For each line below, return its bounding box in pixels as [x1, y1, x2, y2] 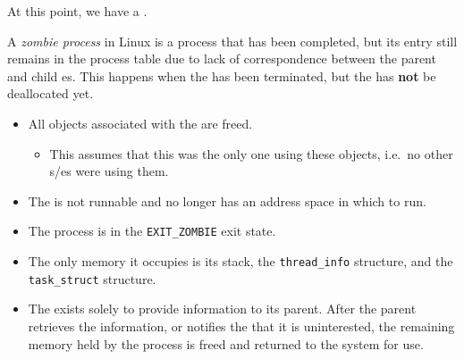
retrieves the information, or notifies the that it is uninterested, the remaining [28, 316, 455, 335]
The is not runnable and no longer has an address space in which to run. [28, 191, 426, 210]
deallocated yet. [7, 84, 94, 103]
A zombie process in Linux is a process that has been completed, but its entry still [7, 31, 458, 50]
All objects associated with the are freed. [28, 113, 253, 132]
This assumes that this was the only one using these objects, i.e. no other [49, 144, 453, 163]
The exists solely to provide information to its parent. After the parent [28, 299, 417, 318]
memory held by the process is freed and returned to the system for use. [28, 334, 424, 353]
